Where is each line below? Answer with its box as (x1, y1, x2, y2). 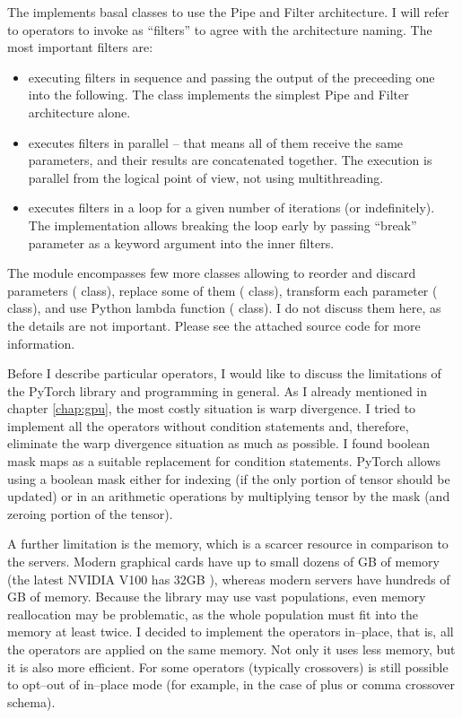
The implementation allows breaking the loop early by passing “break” (28, 215, 417, 234)
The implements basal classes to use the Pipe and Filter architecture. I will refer (7, 3, 449, 21)
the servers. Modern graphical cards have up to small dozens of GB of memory (7, 552, 440, 571)
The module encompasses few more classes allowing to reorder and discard (7, 264, 416, 282)
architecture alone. (28, 102, 131, 121)
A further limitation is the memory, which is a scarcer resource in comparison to (7, 534, 449, 553)
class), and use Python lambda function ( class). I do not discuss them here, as (7, 298, 441, 317)
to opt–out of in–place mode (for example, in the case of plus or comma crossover (7, 675, 455, 694)
